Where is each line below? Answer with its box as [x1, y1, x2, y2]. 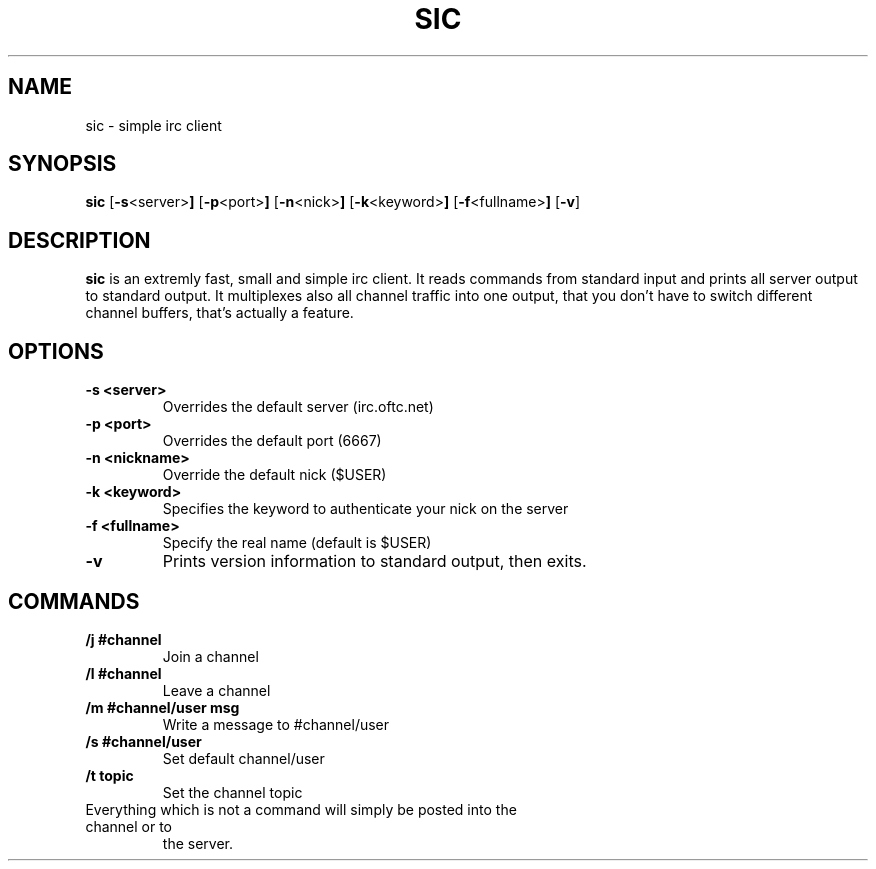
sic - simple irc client [85, 116, 222, 134]
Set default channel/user [162, 749, 325, 767]
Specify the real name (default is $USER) [162, 534, 432, 552]
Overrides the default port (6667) [162, 432, 382, 450]
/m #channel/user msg [85, 698, 240, 716]
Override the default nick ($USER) [162, 466, 387, 484]
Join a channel [162, 647, 259, 665]
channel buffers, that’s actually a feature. [85, 304, 354, 322]
